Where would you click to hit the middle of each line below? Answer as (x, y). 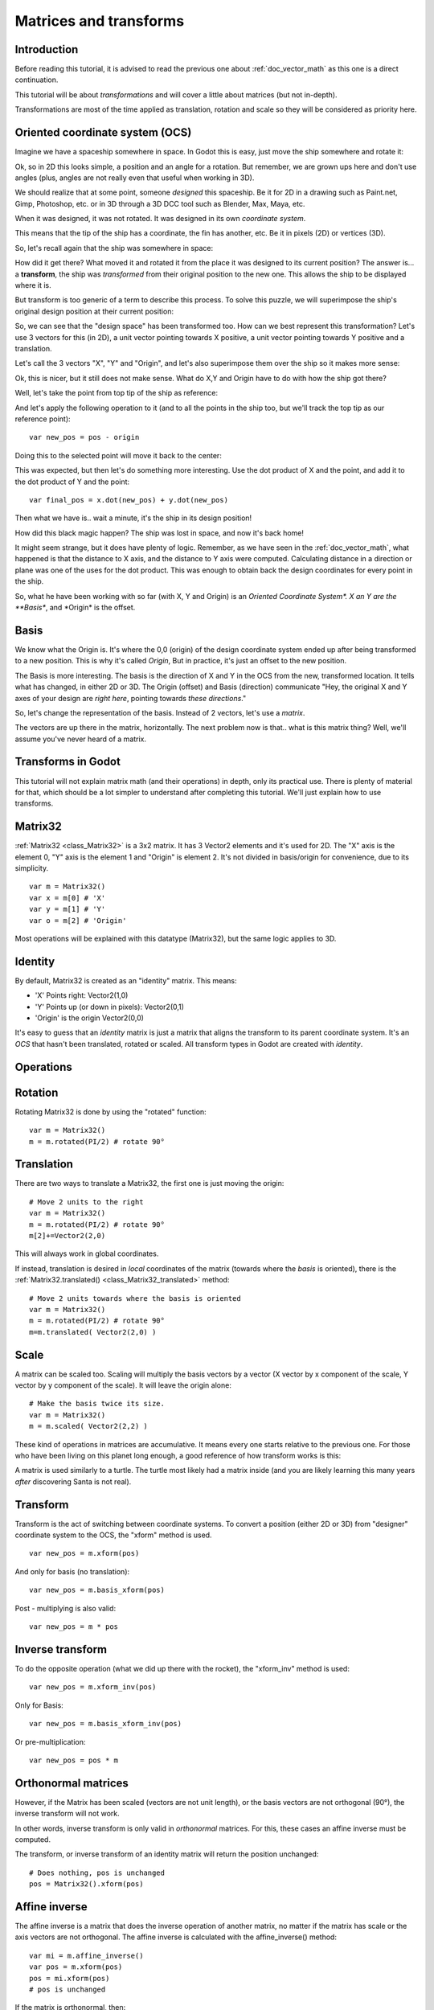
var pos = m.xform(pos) (76, 1967)
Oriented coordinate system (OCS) (103, 133)
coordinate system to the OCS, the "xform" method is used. (113, 1535)
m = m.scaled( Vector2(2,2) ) (89, 1426)
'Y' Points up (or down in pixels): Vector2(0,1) (110, 1007)
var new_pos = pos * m (74, 1760)
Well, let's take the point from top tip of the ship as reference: (117, 393)
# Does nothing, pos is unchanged (97, 1873)
